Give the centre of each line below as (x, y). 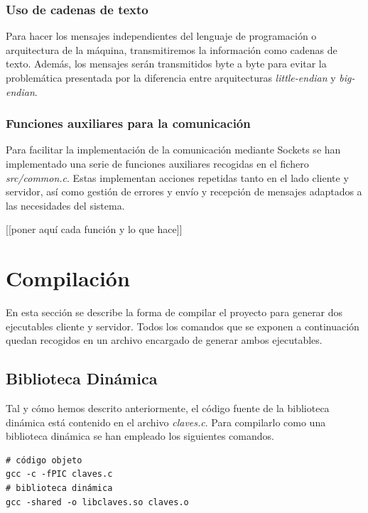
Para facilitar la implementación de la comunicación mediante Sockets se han (173, 150)
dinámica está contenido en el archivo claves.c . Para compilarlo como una (166, 422)
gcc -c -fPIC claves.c (59, 474)
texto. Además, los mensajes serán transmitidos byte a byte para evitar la (166, 64)
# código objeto (44, 460)
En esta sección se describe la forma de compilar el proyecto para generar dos (174, 312)
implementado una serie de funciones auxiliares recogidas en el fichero (157, 163)
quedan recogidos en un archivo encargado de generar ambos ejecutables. (164, 340)
